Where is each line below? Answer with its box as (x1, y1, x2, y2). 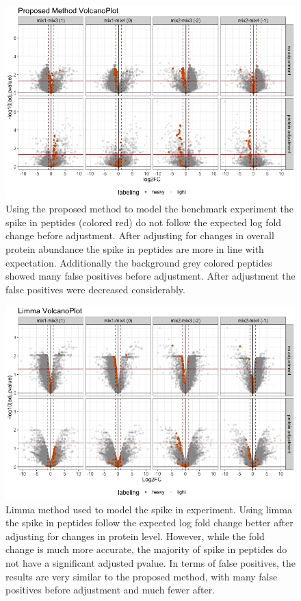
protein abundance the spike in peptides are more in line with (5, 242, 264, 256)
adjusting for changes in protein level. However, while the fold (5, 528, 265, 543)
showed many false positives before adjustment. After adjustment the (5, 269, 296, 283)
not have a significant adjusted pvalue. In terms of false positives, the (5, 556, 296, 570)
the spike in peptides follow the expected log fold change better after (5, 515, 293, 530)
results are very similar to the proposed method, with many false (5, 569, 278, 583)
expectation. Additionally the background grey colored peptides (5, 255, 272, 269)
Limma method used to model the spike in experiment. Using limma (5, 502, 292, 516)
